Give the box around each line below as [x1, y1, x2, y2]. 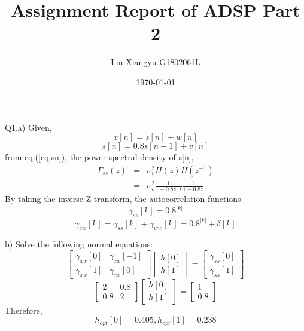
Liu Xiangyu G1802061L [111, 56, 200, 68]
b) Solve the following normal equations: [5, 238, 153, 250]
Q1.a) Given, [5, 121, 52, 133]
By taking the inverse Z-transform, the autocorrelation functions [5, 192, 241, 205]
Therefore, [5, 304, 42, 316]
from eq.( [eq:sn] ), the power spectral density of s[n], [5, 151, 194, 163]
